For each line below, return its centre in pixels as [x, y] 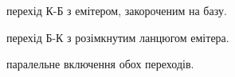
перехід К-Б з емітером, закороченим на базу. [117, 10]
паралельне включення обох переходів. [100, 64]
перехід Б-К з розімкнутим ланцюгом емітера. [118, 37]
